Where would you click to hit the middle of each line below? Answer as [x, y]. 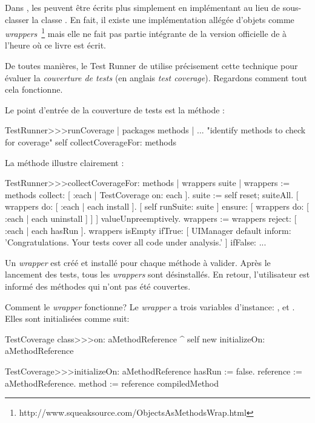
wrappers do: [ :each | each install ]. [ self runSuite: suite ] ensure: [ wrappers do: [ [157, 206]
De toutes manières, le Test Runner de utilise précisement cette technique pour [151, 66]
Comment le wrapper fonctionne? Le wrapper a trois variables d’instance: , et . [150, 306]
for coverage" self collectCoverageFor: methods [91, 142]
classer [17, 19]
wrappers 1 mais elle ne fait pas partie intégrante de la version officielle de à [146, 32]
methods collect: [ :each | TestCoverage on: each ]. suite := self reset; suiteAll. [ [152, 194]
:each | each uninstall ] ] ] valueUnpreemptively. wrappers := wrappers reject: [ [151, 218]
